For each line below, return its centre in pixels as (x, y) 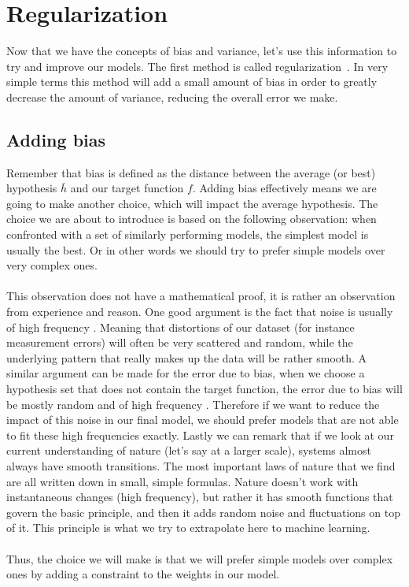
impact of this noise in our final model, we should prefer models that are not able (203, 420)
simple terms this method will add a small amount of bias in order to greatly (192, 82)
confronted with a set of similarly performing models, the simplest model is (188, 234)
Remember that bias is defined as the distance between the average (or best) (191, 172)
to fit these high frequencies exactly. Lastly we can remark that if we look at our (200, 435)
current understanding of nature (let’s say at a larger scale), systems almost (189, 450)
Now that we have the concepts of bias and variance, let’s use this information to (202, 51)
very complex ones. (52, 265)
